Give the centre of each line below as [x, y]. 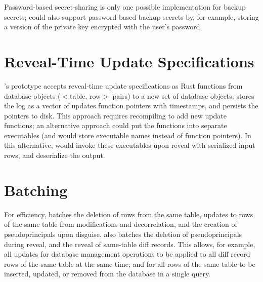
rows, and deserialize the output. [55, 155]
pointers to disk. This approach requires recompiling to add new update [115, 115]
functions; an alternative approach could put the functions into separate [116, 125]
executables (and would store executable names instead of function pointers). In [128, 135]
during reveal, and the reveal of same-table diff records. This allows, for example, [130, 244]
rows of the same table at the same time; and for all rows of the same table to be [130, 264]
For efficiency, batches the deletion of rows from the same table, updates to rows [129, 214]
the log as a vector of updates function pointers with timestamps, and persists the [131, 106]
